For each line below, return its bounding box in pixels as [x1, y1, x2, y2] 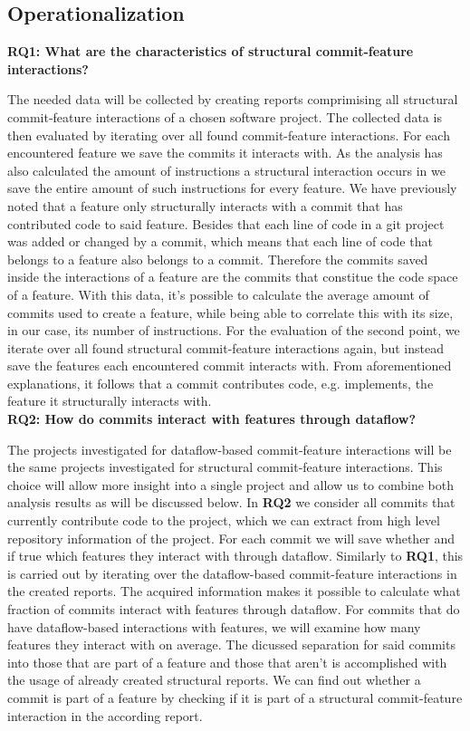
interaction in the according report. [7, 706, 203, 725]
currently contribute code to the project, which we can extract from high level [7, 511, 440, 530]
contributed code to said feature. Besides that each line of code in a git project [7, 214, 445, 233]
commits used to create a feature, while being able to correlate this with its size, [7, 303, 454, 322]
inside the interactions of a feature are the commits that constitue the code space [7, 267, 458, 286]
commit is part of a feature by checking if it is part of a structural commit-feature [7, 688, 463, 707]
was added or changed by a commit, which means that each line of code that [7, 232, 433, 251]
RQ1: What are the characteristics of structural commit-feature [7, 42, 414, 61]
